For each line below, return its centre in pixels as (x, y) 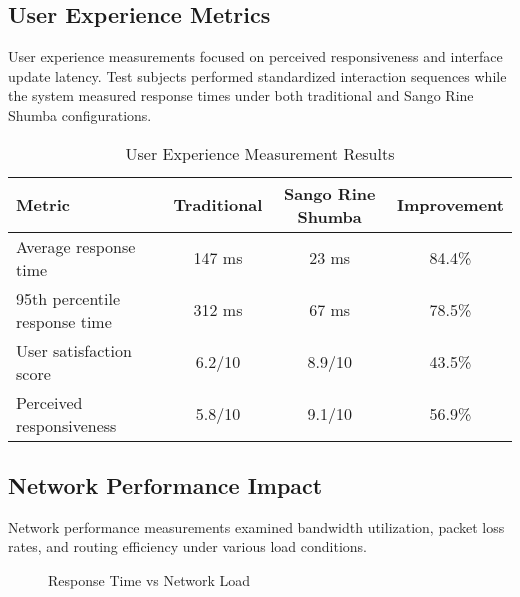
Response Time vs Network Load (149, 579)
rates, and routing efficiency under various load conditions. (187, 546)
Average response (76, 246)
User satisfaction (74, 350)
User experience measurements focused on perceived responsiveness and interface (255, 56)
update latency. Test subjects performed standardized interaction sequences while (257, 75)
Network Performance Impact (165, 484)
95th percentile (68, 298)
